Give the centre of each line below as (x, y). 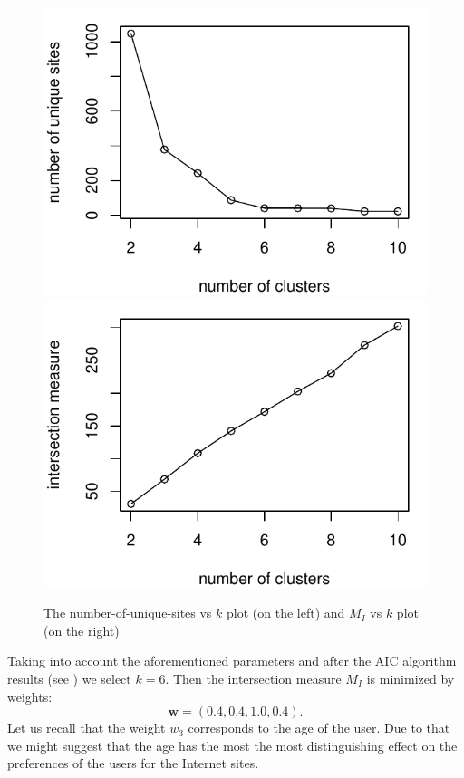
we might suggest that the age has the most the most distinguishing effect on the (232, 745)
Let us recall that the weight (87, 728)
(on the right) (82, 630)
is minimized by (411, 678)
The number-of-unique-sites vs (128, 613)
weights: (30, 696)
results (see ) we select (69, 678)
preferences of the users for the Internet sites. (133, 763)
